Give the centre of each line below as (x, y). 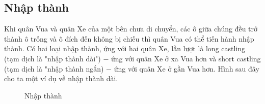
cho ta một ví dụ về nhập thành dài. (61, 78)
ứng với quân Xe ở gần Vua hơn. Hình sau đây (187, 68)
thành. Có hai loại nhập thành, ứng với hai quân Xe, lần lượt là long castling (125, 48)
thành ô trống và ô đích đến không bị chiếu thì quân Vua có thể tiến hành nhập (129, 38)
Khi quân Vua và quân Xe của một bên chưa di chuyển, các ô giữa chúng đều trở (131, 29)
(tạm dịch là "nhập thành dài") (52, 58)
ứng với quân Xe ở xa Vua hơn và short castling (186, 58)
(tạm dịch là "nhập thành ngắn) (54, 68)
